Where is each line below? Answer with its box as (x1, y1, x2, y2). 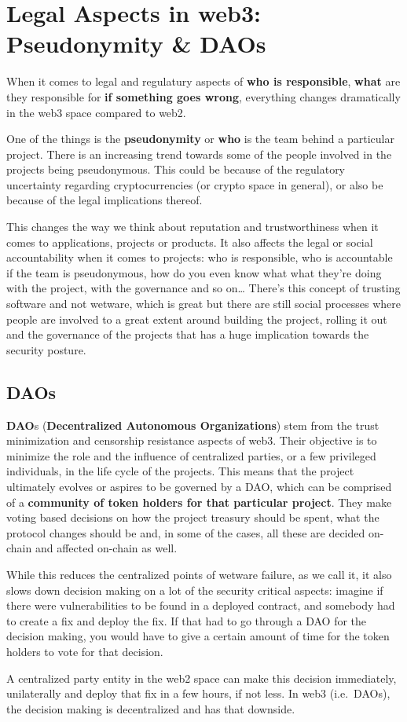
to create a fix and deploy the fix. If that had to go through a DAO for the (6, 612, 367, 629)
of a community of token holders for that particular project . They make (6, 493, 392, 510)
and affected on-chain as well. (35, 540, 178, 556)
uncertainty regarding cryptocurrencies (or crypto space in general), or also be (6, 176, 383, 192)
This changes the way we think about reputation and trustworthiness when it (6, 218, 379, 235)
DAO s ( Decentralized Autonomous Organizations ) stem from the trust (6, 416, 379, 433)
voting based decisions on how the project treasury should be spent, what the (6, 509, 379, 526)
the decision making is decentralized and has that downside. (6, 700, 295, 717)
